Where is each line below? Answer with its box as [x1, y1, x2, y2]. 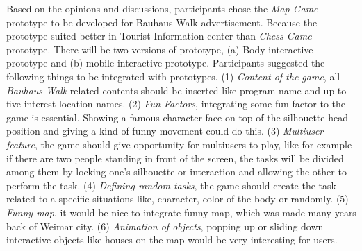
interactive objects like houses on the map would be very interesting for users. [6, 232, 338, 247]
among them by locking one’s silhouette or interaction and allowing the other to [6, 164, 347, 179]
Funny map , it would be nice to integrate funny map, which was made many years [6, 205, 356, 219]
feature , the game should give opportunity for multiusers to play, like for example [6, 137, 352, 151]
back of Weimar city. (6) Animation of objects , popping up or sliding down [6, 218, 324, 233]
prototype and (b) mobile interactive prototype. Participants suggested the [6, 55, 325, 70]
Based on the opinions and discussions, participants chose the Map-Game [6, 1, 318, 15]
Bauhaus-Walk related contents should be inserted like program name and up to [6, 83, 347, 97]
